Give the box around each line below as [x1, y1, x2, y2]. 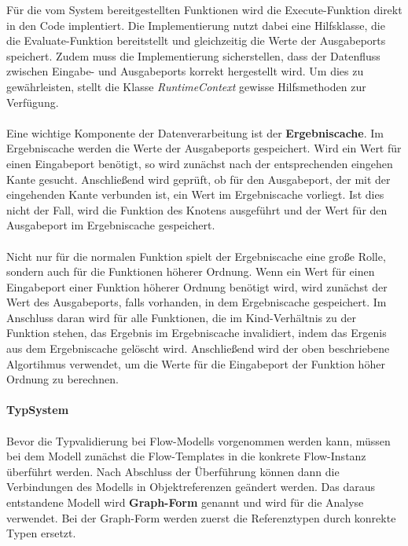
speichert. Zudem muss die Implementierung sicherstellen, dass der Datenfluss [6, 47, 380, 64]
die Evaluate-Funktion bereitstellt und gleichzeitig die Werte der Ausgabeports [6, 32, 386, 49]
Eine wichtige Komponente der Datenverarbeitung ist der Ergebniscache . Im [6, 124, 384, 141]
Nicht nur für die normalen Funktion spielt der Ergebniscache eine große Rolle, [6, 247, 386, 264]
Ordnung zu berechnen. [6, 371, 119, 387]
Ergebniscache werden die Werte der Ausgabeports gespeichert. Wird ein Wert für [6, 140, 402, 156]
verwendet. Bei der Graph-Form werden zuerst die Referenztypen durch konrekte [6, 509, 396, 526]
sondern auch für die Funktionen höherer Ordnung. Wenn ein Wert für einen [6, 263, 375, 280]
